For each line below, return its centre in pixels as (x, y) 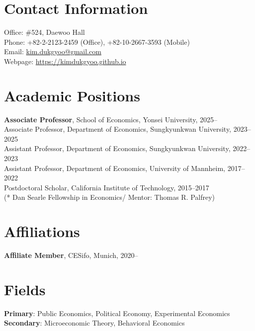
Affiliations (42, 231)
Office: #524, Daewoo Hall (44, 32)
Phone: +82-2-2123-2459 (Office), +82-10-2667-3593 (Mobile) (97, 41)
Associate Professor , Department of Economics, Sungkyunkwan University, (118, 129)
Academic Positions (72, 95)
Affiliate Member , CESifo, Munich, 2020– (71, 255)
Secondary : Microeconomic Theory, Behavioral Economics (94, 323)
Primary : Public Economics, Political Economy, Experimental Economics (117, 313)
